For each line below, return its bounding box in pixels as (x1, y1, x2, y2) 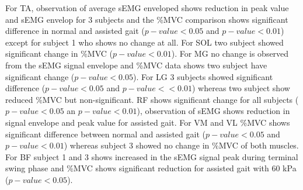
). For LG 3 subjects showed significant (133, 70, 273, 82)
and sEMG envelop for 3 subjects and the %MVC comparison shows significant (5, 13, 288, 25)
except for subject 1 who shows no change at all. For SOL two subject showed (5, 36, 284, 48)
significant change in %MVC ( (5, 47, 113, 60)
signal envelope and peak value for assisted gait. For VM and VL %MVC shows (5, 116, 290, 128)
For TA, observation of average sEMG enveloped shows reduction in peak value (5, 2, 289, 13)
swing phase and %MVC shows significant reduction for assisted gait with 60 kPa (5, 162, 297, 174)
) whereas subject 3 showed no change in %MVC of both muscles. (64, 139, 299, 151)
